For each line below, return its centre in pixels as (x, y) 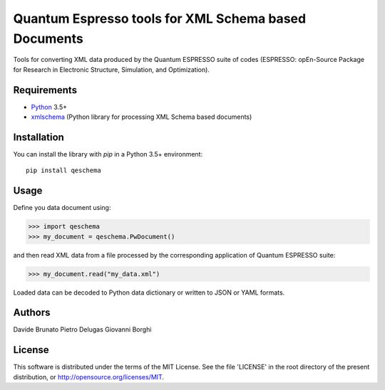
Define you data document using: (62, 208)
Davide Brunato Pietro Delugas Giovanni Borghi (82, 330)
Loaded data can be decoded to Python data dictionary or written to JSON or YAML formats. (149, 292)
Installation (38, 137)
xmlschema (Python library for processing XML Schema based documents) (142, 117)
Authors (32, 313)
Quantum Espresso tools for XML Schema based (160, 19)
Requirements (45, 90)
